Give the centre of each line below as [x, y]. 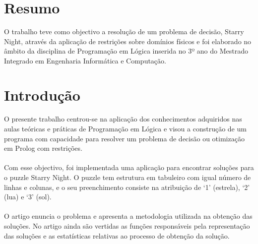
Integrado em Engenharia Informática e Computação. [85, 60]
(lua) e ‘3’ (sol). [28, 197]
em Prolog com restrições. [43, 148]
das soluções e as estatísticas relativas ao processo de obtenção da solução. [117, 235]
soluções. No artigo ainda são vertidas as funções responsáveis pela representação [127, 226]
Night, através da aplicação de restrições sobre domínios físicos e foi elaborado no [128, 41]
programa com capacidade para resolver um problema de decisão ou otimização [124, 138]
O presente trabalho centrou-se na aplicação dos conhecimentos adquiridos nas [123, 119]
